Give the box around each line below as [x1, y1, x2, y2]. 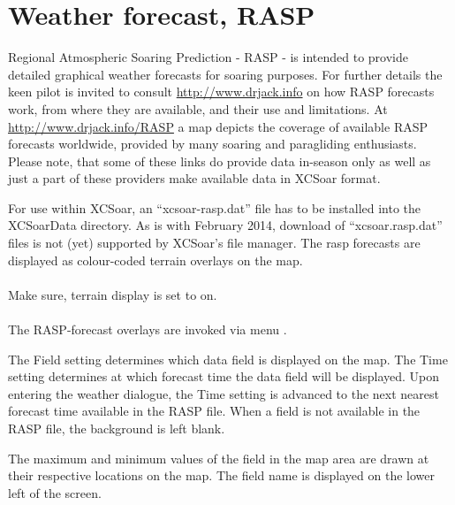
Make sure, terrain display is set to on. [8, 285, 217, 303]
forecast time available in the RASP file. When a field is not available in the [8, 402, 421, 420]
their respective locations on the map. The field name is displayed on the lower [8, 466, 435, 485]
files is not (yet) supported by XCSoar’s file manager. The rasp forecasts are [8, 233, 421, 252]
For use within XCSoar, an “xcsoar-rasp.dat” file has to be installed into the [8, 198, 421, 217]
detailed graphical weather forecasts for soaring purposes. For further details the [8, 65, 443, 83]
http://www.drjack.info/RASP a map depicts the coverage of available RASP [8, 117, 428, 135]
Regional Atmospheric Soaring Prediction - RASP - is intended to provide [8, 48, 408, 66]
